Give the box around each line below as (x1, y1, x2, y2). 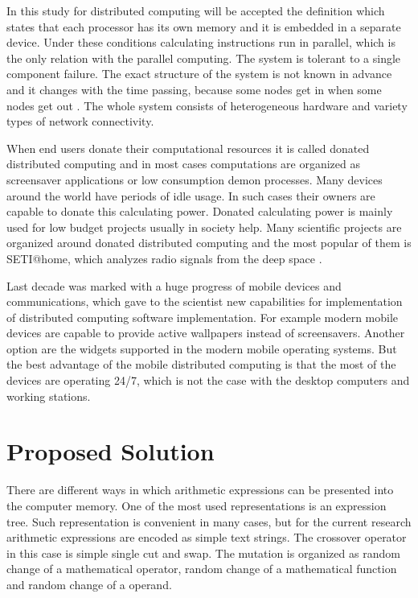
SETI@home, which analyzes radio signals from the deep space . (6, 250, 322, 266)
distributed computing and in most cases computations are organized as (6, 155, 361, 172)
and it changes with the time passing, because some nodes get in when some (6, 80, 382, 97)
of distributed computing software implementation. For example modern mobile (6, 308, 399, 325)
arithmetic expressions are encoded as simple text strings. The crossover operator (6, 529, 407, 546)
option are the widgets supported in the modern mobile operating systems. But (6, 340, 397, 357)
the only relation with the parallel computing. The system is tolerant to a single (6, 49, 401, 66)
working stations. (6, 387, 91, 404)
